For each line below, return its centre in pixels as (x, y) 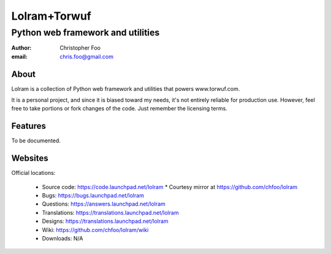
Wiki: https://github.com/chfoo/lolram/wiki (95, 229)
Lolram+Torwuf (51, 16)
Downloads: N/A (63, 239)
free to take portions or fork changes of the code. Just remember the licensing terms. (120, 109)
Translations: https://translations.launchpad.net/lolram (110, 212)
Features (29, 126)
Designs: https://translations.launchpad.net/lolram (105, 221)
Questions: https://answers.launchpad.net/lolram (104, 204)
